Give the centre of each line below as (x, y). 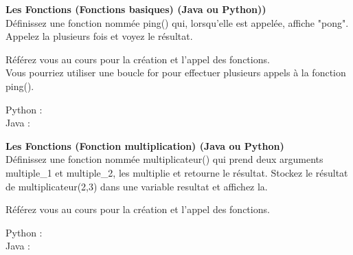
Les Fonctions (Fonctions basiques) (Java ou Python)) (136, 9)
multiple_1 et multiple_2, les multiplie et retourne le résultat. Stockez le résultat (177, 172)
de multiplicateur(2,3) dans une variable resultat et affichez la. (137, 186)
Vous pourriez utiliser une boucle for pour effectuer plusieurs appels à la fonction (176, 73)
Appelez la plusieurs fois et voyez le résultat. (99, 36)
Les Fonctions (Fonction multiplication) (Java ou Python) (145, 145)
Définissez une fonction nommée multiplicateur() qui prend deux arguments (164, 159)
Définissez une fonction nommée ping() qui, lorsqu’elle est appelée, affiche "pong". (177, 22)
